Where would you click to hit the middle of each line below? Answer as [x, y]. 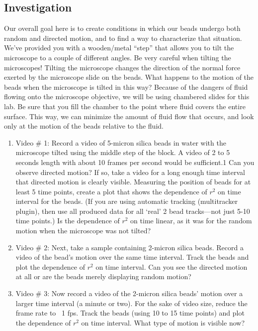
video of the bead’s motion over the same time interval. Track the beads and [132, 257]
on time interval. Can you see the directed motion [172, 266]
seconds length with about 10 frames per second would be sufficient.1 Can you [135, 162]
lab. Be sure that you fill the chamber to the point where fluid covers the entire [125, 106]
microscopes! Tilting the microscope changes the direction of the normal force [122, 67]
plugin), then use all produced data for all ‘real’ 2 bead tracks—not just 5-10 [133, 211]
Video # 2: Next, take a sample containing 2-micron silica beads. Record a [129, 247]
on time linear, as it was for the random [191, 221]
